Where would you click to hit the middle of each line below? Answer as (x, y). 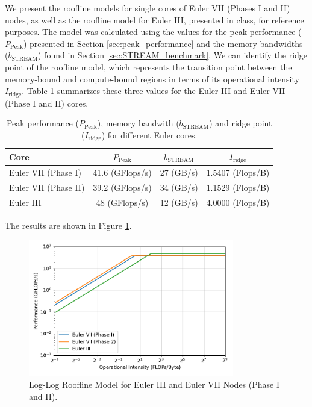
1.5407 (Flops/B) (238, 172)
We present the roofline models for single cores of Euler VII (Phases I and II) (148, 8)
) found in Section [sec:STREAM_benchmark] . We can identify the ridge (173, 55)
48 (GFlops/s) (122, 202)
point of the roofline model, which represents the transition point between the (148, 67)
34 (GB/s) (179, 187)
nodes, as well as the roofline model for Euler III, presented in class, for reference (154, 20)
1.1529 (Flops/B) (238, 187)
